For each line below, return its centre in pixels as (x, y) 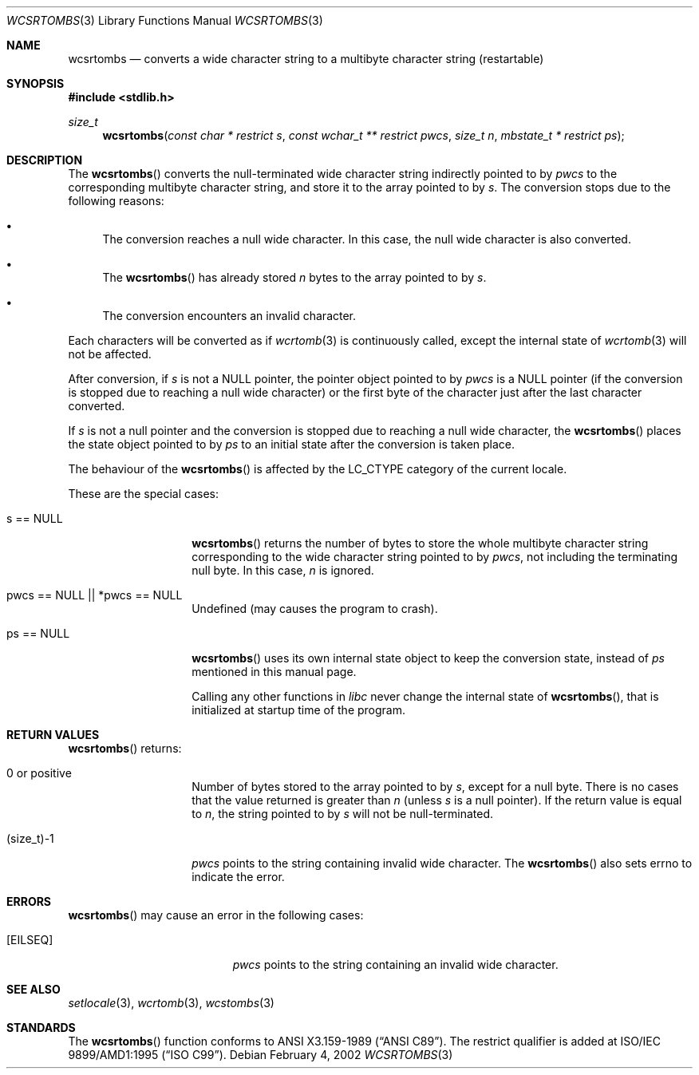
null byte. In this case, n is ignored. (283, 570)
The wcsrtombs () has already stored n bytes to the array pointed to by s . (294, 277)
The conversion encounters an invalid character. (229, 316)
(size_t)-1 (30, 838)
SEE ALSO (34, 989)
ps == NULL (38, 633)
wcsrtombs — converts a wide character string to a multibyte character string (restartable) (306, 59)
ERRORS (29, 901)
